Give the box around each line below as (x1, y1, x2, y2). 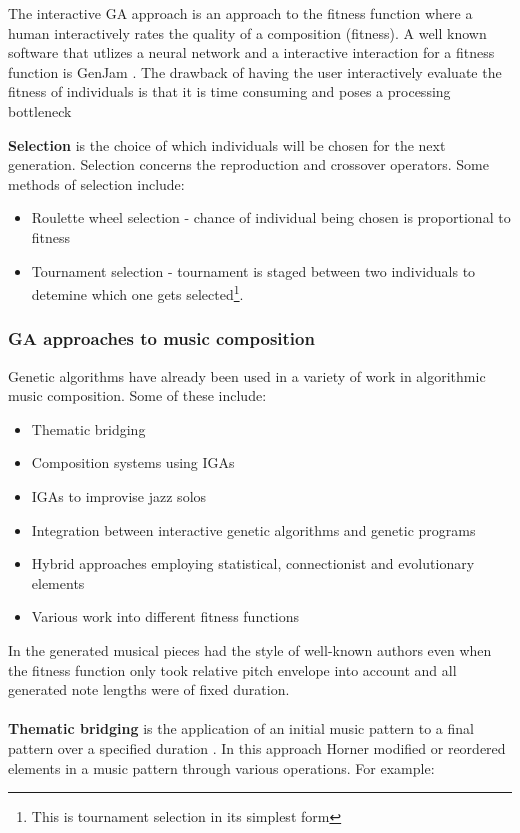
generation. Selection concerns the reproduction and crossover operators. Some (8, 154, 489, 175)
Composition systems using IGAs (31, 452, 235, 473)
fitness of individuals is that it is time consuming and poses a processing (8, 81, 451, 102)
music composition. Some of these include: (8, 385, 267, 406)
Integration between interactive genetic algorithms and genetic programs (31, 519, 476, 540)
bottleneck (8, 100, 72, 121)
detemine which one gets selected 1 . (31, 281, 244, 304)
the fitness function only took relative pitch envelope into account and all (8, 659, 457, 680)
